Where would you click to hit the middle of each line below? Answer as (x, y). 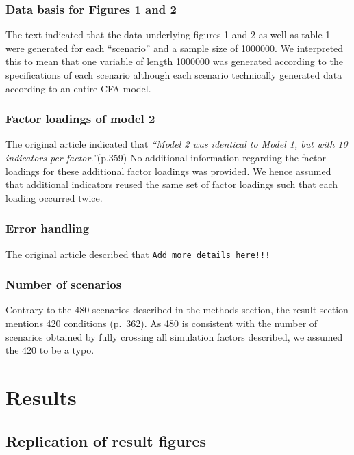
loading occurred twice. (54, 197)
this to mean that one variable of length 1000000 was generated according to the (174, 61)
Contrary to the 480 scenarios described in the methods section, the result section (177, 310)
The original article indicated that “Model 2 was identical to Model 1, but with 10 (177, 144)
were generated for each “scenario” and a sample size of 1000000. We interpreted (175, 48)
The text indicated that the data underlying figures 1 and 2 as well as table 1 (168, 35)
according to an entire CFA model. (78, 88)
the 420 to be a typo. (50, 350)
